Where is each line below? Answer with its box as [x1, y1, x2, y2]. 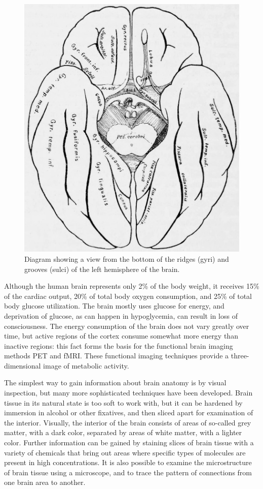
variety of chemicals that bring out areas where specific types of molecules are [4, 447, 246, 457]
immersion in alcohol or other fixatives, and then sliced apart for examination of [4, 407, 253, 418]
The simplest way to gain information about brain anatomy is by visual [4, 377, 227, 388]
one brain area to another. [4, 477, 86, 487]
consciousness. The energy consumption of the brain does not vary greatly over [4, 320, 249, 331]
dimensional [4, 360, 41, 371]
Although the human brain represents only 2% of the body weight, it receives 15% [4, 281, 259, 291]
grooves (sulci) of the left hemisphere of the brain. [24, 263, 180, 274]
